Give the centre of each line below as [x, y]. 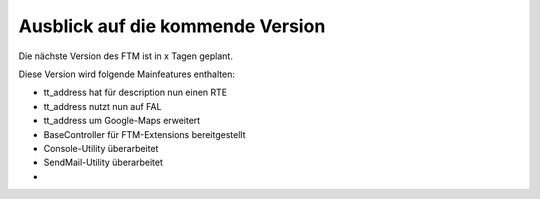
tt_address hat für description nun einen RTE [135, 92]
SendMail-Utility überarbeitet [103, 162]
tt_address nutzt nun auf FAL [102, 106]
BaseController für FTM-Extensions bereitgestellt [144, 134]
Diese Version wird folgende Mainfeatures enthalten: [126, 74]
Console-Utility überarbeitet [101, 148]
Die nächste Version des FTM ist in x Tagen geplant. [126, 56]
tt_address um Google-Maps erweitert [122, 121]
